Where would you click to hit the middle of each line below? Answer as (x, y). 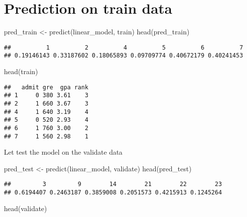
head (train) (21, 71)
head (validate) (26, 208)
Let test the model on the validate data (63, 152)
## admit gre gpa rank (46, 87)
